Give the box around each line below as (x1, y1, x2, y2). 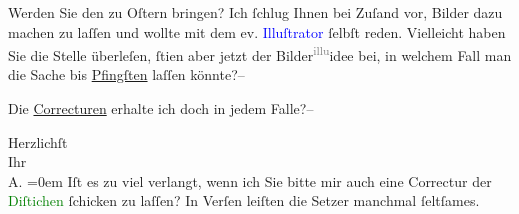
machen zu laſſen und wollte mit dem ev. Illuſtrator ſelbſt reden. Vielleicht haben (8, 21, 506, 42)
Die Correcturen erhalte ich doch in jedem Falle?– (8, 98, 314, 119)
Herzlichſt (8, 131, 68, 152)
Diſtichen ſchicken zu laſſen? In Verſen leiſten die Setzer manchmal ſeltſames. (8, 190, 480, 211)
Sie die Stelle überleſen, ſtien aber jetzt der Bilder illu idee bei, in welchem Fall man (8, 42, 512, 65)
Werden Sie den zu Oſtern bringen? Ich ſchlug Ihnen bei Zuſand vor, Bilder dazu (8, 2, 503, 22)
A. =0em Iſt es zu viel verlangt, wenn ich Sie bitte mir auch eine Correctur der (8, 170, 492, 191)
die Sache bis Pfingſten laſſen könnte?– (8, 64, 245, 85)
